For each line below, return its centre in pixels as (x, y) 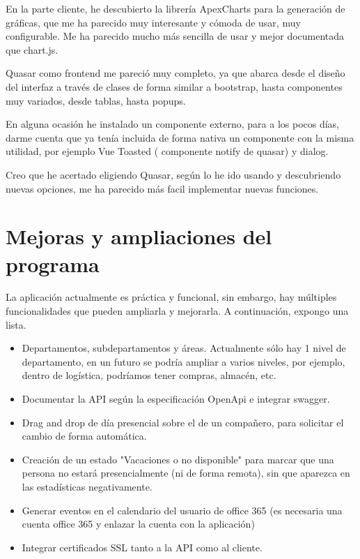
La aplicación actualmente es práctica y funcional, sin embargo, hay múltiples (171, 297)
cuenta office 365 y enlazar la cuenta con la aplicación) (138, 524)
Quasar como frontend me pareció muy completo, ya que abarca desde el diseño (175, 73)
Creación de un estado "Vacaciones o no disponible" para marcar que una (178, 459)
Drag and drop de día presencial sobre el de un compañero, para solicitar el (183, 422)
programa (53, 263)
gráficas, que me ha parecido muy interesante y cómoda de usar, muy (153, 22)
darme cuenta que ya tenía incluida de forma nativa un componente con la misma (180, 137)
